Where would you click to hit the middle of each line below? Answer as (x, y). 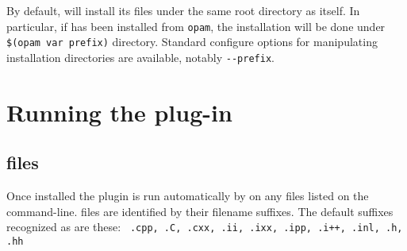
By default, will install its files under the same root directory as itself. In (183, 10)
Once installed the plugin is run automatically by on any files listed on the (188, 196)
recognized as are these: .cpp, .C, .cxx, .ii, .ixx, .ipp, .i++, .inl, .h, (205, 227)
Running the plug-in (119, 112)
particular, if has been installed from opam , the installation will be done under (196, 26)
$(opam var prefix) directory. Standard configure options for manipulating (192, 42)
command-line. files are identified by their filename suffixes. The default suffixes (200, 211)
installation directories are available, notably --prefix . (140, 57)
